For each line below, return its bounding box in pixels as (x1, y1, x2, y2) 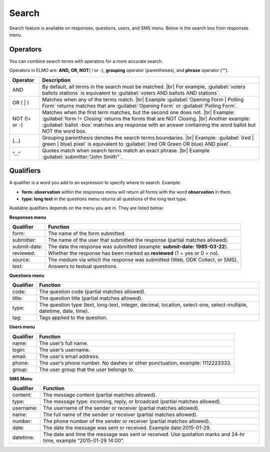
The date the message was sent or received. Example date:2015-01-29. (43, 424, 211, 431)
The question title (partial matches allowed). (39, 295, 142, 302)
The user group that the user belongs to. (39, 366, 134, 373)
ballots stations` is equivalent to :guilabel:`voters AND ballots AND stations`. (41, 89, 220, 96)
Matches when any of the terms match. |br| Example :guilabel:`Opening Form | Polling (41, 96, 244, 103)
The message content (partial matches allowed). (43, 391, 157, 398)
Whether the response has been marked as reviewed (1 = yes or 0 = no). (47, 250, 219, 257)
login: (12, 346, 25, 353)
